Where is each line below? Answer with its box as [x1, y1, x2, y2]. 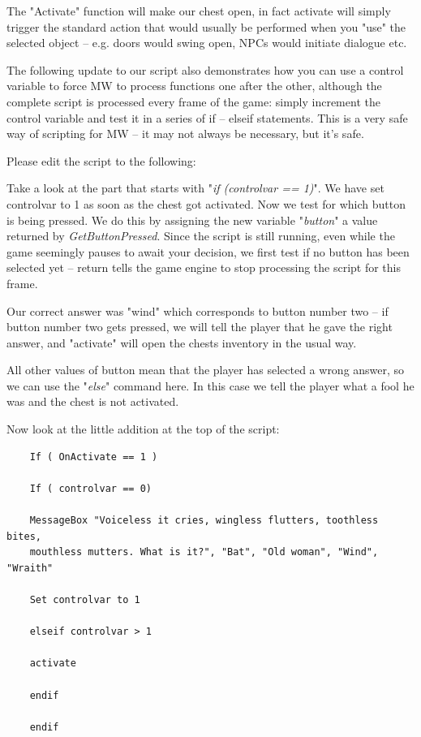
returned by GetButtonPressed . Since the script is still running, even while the [6, 227, 395, 244]
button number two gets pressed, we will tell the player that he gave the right [6, 318, 393, 335]
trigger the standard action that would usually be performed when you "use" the [6, 18, 406, 35]
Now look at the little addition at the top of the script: [6, 420, 280, 437]
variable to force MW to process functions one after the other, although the [6, 77, 382, 94]
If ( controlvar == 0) [29, 482, 152, 494]
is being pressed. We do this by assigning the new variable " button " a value [6, 211, 378, 228]
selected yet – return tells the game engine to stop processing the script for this [6, 259, 402, 276]
